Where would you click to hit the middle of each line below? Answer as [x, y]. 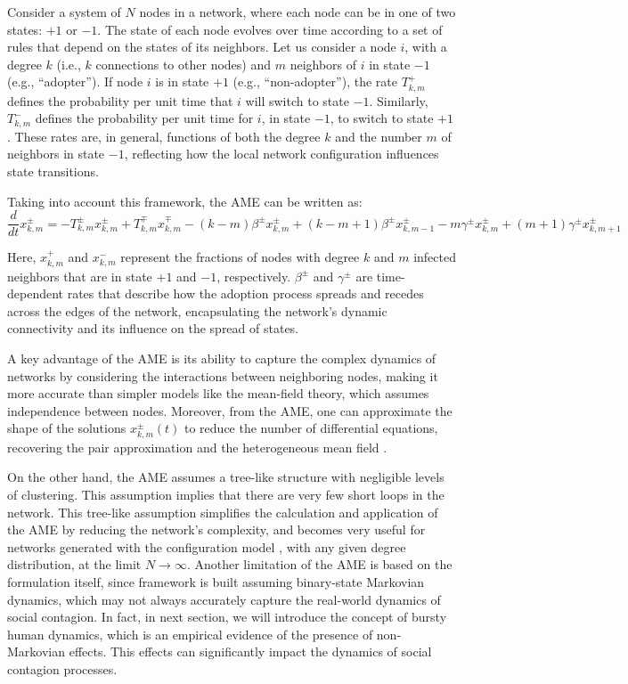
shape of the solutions [67, 428]
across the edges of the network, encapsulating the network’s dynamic [197, 310]
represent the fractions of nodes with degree [240, 257]
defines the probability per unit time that [120, 100]
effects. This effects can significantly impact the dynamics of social [250, 651]
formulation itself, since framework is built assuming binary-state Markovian [216, 582]
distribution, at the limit [74, 564]
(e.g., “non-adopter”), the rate [315, 81]
